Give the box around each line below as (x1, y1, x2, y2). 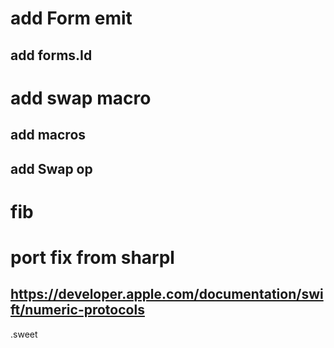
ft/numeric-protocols (10, 302, 145, 319)
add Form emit (10, 7, 133, 30)
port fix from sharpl (10, 246, 175, 269)
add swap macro (10, 87, 152, 109)
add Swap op (10, 160, 93, 177)
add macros (10, 127, 87, 144)
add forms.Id (10, 47, 93, 64)
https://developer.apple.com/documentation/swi (10, 286, 324, 303)
